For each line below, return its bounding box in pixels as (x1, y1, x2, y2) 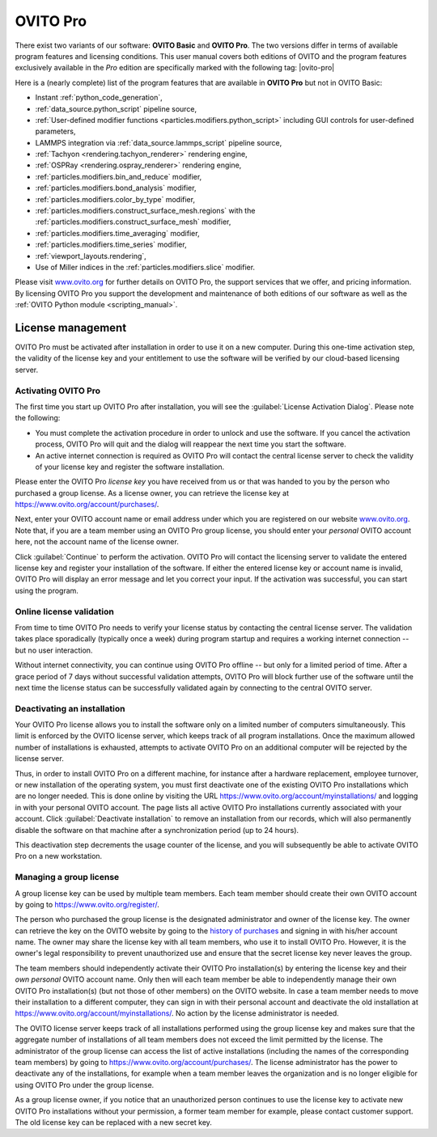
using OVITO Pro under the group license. (15, 1080, 155, 1089)
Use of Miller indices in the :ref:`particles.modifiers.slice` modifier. (35, 262, 255, 272)
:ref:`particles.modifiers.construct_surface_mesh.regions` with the (35, 206, 256, 216)
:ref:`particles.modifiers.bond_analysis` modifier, (35, 183, 197, 193)
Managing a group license (15, 872, 120, 883)
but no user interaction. (15, 645, 93, 655)
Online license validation (15, 606, 115, 617)
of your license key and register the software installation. (35, 462, 225, 471)
